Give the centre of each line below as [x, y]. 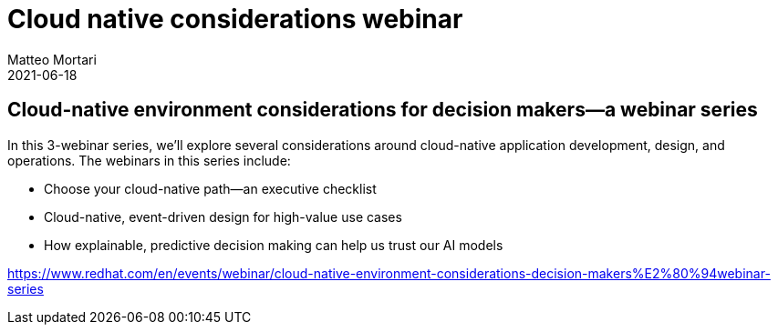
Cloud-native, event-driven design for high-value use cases [223, 216]
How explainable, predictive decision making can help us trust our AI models [274, 245]
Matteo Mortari [52, 59]
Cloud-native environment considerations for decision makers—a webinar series [383, 110]
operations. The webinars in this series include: [149, 160]
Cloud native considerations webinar [235, 19]
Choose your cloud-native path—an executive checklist [210, 188]
